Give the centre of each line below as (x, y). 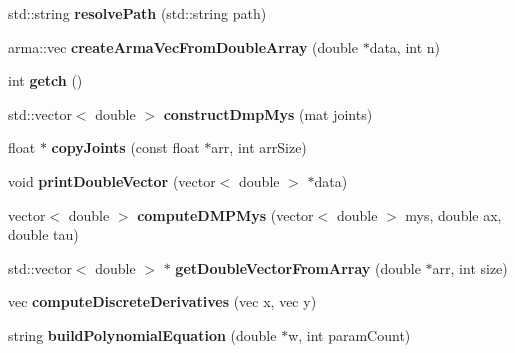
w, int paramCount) (349, 334)
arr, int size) (470, 267)
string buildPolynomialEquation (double (142, 334)
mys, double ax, (453, 214)
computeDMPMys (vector (225, 214)
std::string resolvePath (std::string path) (137, 13)
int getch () (45, 80)
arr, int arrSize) (259, 147)
